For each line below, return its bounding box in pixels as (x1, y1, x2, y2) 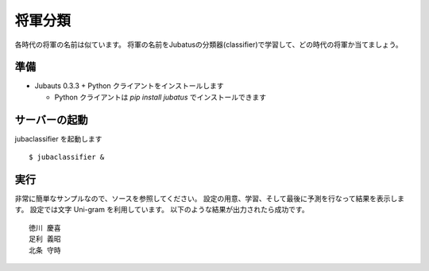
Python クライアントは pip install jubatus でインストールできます (54, 92, 266, 102)
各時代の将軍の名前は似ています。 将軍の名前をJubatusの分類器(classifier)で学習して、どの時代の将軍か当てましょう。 (14, 40, 403, 49)
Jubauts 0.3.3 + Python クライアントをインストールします (34, 81, 224, 91)
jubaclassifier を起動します (14, 134, 102, 143)
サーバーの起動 (14, 113, 88, 126)
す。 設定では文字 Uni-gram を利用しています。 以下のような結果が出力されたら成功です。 (14, 205, 309, 215)
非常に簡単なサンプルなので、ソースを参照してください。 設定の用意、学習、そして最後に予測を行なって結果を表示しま (14, 194, 405, 203)
